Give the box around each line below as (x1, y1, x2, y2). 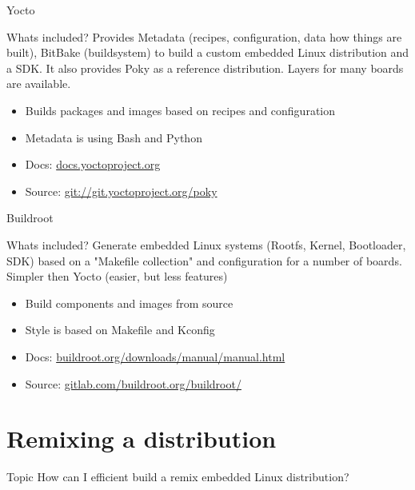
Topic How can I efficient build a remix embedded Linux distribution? (6, 468, 349, 485)
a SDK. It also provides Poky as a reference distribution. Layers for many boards (6, 59, 404, 76)
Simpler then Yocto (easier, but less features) (6, 268, 228, 285)
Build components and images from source (25, 294, 233, 311)
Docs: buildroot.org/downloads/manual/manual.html (25, 348, 285, 365)
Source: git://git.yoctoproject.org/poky (25, 182, 217, 199)
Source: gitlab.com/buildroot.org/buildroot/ (25, 375, 241, 392)
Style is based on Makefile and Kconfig (25, 321, 215, 338)
